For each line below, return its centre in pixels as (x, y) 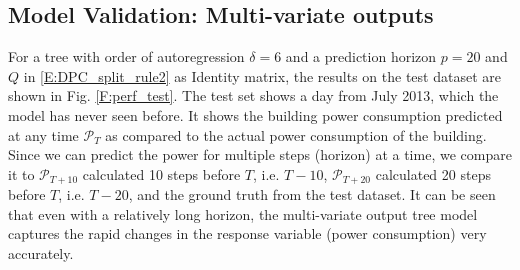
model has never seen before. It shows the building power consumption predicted (255, 114)
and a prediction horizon (361, 56)
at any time (43, 134)
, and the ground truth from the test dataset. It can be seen (312, 194)
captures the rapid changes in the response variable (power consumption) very (247, 233)
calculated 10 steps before (161, 173)
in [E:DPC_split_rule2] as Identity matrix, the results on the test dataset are (262, 75)
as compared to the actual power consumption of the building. (296, 134)
